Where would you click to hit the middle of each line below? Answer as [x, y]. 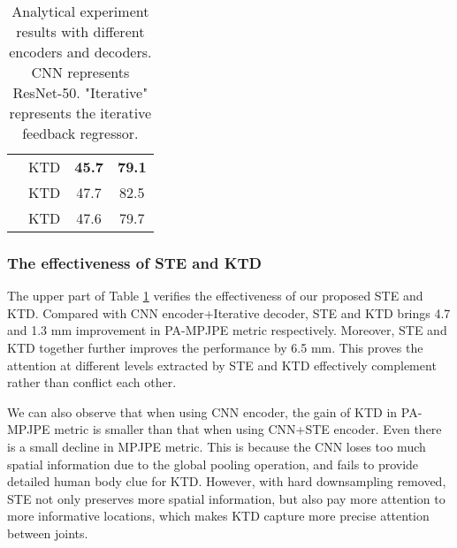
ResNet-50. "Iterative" [80, 92]
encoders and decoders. [80, 52]
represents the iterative [80, 113]
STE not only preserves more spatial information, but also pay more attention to [226, 498]
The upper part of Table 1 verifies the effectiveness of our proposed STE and [215, 296]
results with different [80, 31]
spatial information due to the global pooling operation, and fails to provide [213, 464]
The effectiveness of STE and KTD [134, 262]
